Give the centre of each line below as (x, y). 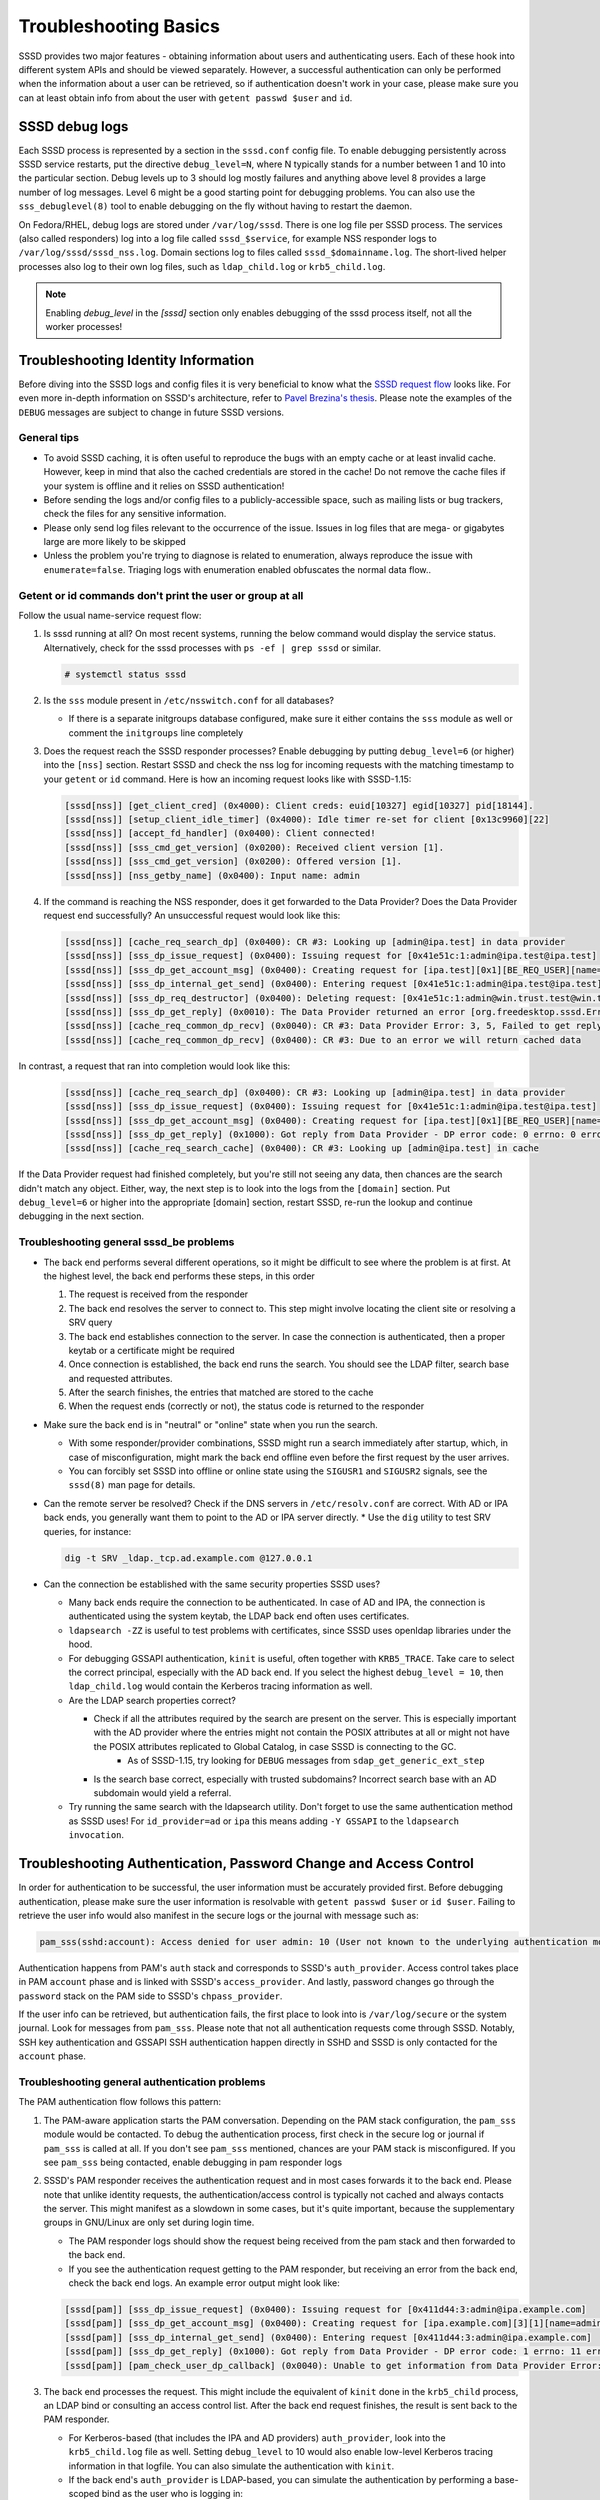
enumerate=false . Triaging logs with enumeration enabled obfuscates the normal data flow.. (237, 569)
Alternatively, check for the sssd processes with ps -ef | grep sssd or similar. (212, 647)
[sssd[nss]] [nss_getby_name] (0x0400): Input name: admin (212, 875)
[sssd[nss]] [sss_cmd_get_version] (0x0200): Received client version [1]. (254, 847)
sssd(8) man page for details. (132, 1485)
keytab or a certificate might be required (151, 1350)
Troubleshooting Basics (119, 26)
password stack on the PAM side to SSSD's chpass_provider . (150, 1996)
